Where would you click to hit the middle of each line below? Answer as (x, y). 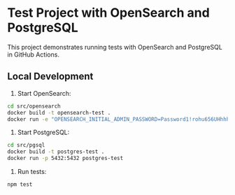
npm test (20, 185)
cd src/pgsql (26, 145)
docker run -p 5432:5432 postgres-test (65, 159)
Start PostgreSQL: (43, 132)
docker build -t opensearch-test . (59, 113)
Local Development (50, 77)
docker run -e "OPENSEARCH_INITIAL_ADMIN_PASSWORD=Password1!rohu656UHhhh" (120, 119)
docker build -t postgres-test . (56, 152)
